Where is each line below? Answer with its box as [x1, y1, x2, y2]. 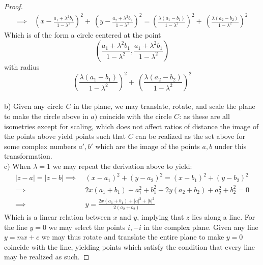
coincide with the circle [99, 111, 172, 121]
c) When [4, 160, 31, 171]
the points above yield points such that [4, 131, 126, 141]
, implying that [137, 212, 184, 222]
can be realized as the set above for [135, 131, 246, 141]
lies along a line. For [192, 212, 255, 222]
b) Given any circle [4, 101, 64, 111]
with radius [4, 61, 40, 72]
